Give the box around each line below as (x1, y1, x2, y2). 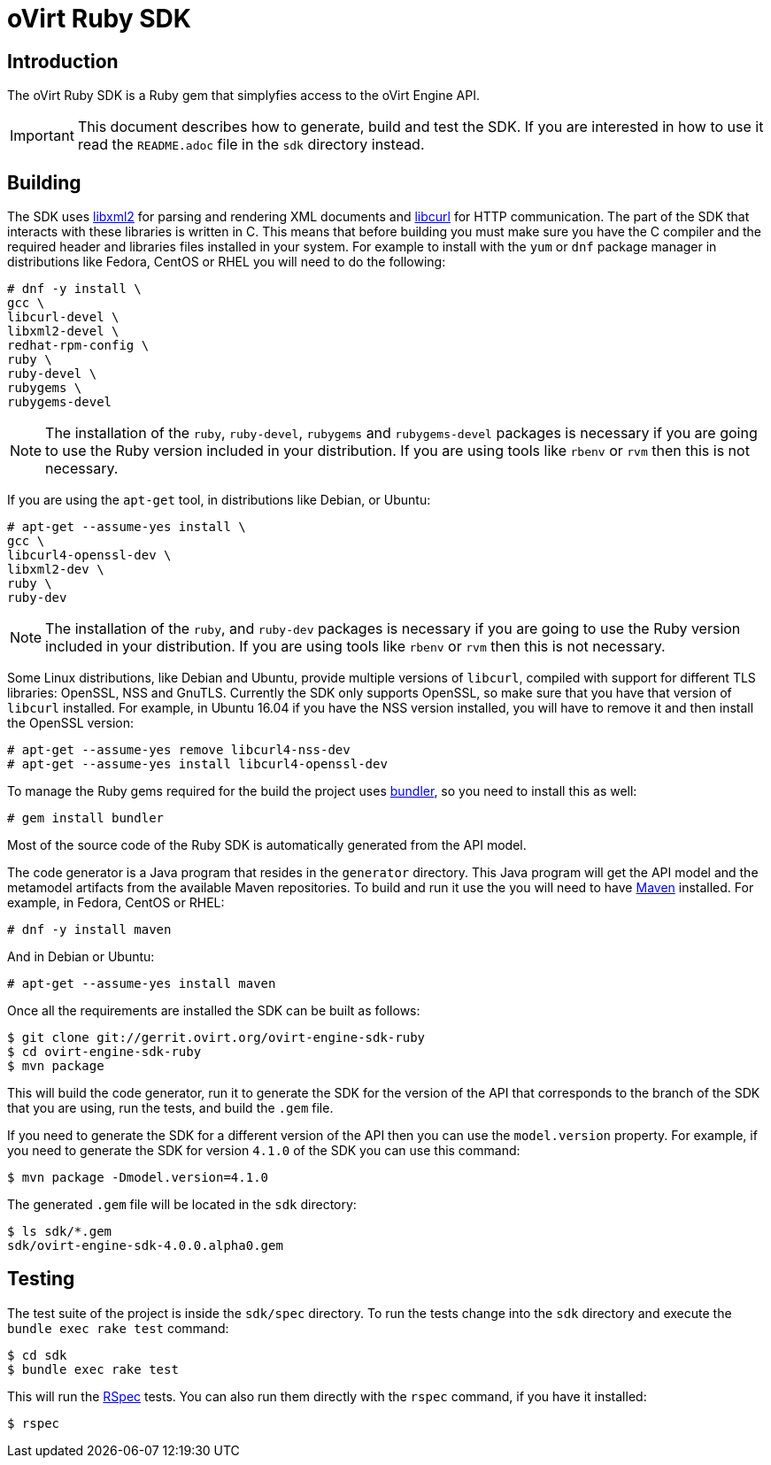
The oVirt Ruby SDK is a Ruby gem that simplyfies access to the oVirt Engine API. (7, 88, 480, 104)
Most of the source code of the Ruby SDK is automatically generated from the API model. (7, 837, 527, 853)
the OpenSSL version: (7, 715, 134, 731)
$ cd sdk (7, 1347, 67, 1362)
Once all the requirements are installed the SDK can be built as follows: (7, 1003, 420, 1019)
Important (10, 127, 74, 145)
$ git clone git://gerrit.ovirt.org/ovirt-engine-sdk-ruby (7, 1030, 426, 1045)
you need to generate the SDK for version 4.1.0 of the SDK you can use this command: (7, 1143, 520, 1159)
